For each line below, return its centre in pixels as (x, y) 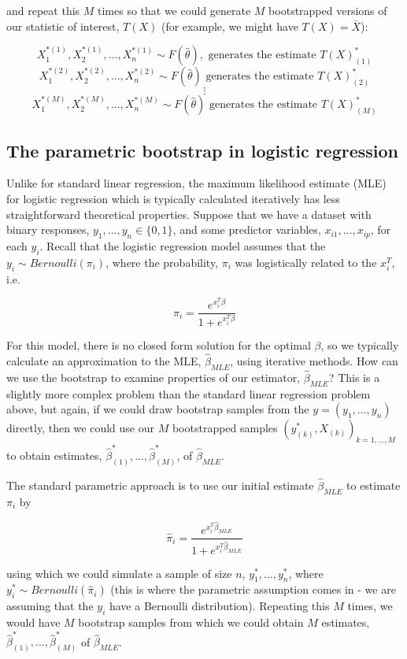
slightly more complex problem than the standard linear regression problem (189, 393)
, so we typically (360, 345)
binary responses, (48, 230)
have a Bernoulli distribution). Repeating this (219, 606)
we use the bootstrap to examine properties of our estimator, (154, 378)
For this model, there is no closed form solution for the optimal (159, 345)
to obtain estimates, (54, 455)
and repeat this (43, 10)
